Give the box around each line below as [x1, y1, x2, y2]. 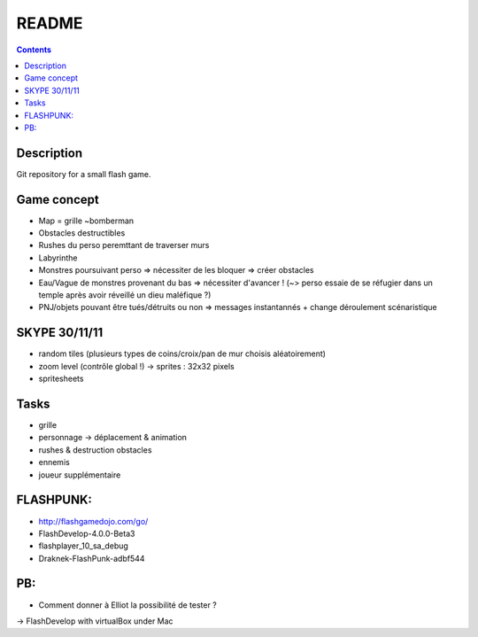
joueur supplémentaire [38, 470, 121, 480]
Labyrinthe [38, 252, 79, 263]
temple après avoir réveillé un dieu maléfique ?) [38, 290, 212, 300]
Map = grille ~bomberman [38, 215, 135, 226]
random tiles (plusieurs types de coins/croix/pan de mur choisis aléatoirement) [38, 348, 327, 359]
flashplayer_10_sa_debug [38, 540, 128, 551]
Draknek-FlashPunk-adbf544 [38, 553, 145, 563]
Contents [16, 44, 52, 55]
